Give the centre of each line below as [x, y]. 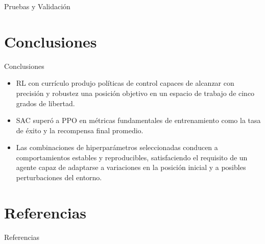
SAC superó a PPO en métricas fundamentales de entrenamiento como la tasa [138, 120]
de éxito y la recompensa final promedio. [80, 130]
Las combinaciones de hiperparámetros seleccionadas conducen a [117, 147]
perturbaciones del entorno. [59, 177]
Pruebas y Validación [37, 6]
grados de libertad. [45, 103]
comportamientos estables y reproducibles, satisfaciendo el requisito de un [132, 157]
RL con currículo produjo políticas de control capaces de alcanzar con [125, 83]
